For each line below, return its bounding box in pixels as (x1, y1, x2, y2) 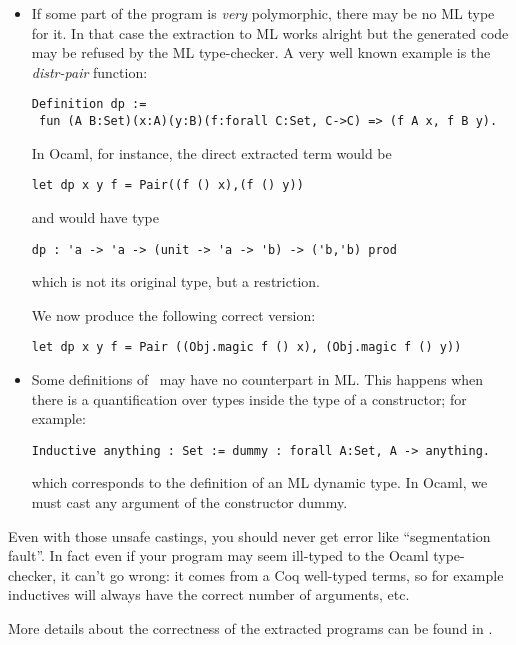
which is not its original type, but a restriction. (31, 271, 320, 292)
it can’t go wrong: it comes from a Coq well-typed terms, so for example (60, 564, 504, 585)
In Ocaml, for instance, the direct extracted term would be (31, 142, 392, 163)
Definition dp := (31, 97, 147, 112)
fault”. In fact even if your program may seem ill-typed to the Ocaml (8, 545, 429, 566)
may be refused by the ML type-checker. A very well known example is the (31, 42, 491, 63)
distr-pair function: (31, 61, 148, 82)
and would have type (31, 206, 159, 227)
